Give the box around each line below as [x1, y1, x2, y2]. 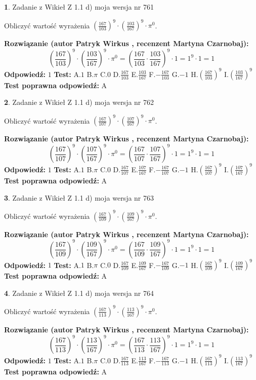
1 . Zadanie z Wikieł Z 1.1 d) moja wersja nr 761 [4, 2, 154, 12]
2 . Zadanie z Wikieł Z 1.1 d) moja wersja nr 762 [4, 97, 154, 107]
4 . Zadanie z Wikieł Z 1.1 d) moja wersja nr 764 [4, 287, 154, 298]
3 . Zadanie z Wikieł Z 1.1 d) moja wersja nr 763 [4, 192, 154, 203]
